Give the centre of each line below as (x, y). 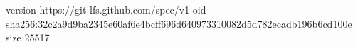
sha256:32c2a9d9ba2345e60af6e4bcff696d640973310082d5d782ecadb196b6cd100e (179, 23)
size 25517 (28, 37)
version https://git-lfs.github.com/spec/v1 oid (106, 9)
